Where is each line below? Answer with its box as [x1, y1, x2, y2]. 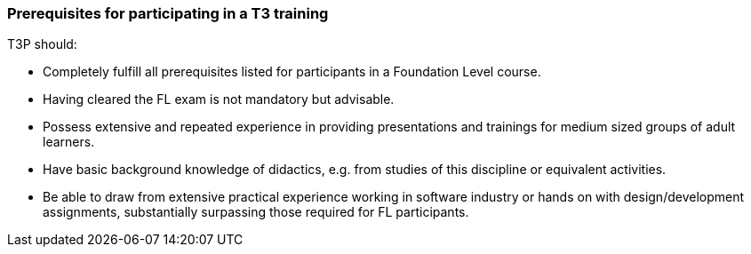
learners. [43, 134, 95, 150]
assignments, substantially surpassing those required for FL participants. [43, 204, 469, 220]
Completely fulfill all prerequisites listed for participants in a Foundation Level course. [43, 64, 541, 80]
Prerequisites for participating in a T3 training [7, 4, 329, 22]
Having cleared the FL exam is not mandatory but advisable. [43, 91, 395, 107]
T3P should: [7, 36, 77, 52]
